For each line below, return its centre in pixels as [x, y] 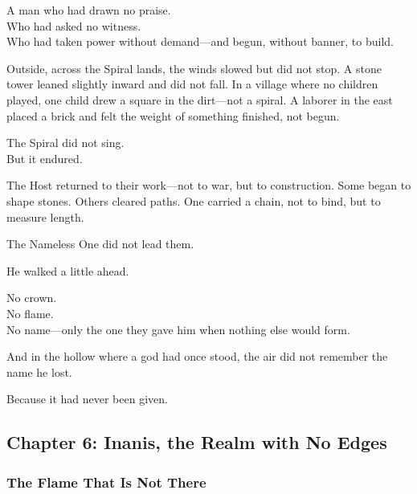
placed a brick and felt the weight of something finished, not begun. [173, 115]
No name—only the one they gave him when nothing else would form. [178, 329]
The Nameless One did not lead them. [100, 244]
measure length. [45, 216]
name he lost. [39, 372]
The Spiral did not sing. [65, 143]
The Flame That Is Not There [106, 482]
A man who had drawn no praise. [89, 10]
